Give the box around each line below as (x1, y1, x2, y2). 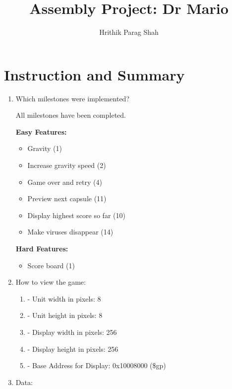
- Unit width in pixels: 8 (27, 293, 101, 304)
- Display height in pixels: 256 (27, 343, 118, 354)
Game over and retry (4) (27, 176, 102, 187)
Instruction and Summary (4, 64, 185, 84)
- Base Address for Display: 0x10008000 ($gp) (27, 360, 166, 371)
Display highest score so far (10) (27, 210, 125, 220)
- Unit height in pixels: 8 (27, 310, 103, 320)
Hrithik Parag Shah (99, 27, 159, 37)
